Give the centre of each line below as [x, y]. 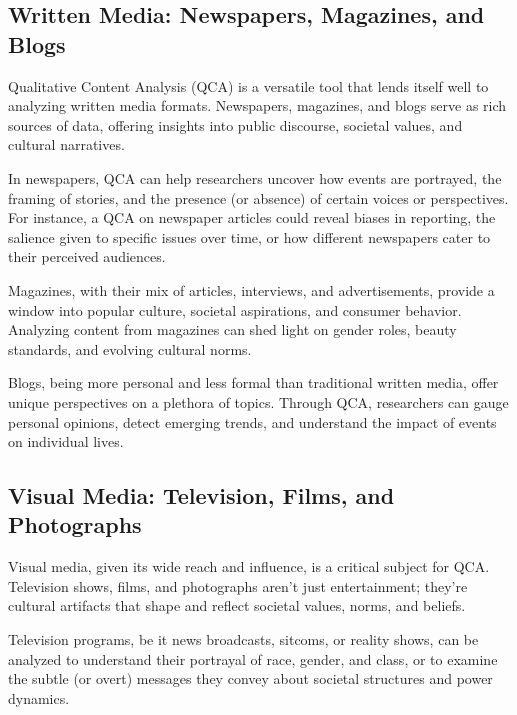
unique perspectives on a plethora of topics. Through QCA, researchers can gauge [258, 401]
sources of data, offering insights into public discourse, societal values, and [235, 124]
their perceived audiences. [87, 256]
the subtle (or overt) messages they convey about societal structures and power [250, 678]
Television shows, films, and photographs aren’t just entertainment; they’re [238, 585]
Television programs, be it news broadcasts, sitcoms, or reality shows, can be [243, 639]
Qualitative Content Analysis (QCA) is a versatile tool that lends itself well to [248, 85]
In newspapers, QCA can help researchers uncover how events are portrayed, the [255, 177]
